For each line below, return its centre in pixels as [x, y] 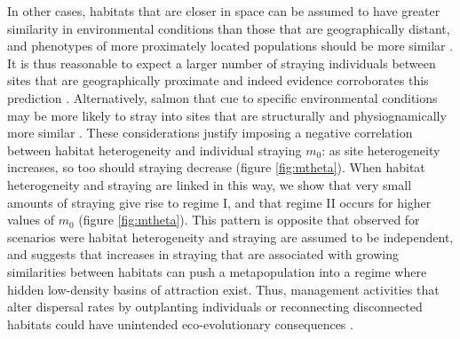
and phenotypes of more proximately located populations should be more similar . [230, 46]
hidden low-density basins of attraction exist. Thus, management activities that [223, 289]
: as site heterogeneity [381, 150]
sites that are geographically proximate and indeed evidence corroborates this [218, 80]
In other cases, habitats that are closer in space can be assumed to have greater [224, 11]
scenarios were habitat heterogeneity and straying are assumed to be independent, [230, 237]
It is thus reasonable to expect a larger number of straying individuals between [222, 63]
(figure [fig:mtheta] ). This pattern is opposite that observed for [249, 220]
